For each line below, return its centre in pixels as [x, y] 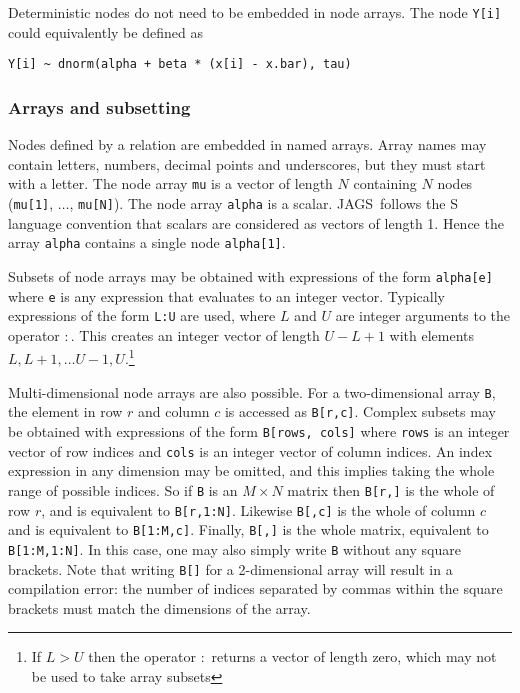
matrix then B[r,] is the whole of [391, 489]
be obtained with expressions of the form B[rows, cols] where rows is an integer [259, 431]
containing [385, 183]
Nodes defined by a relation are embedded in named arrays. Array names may [247, 144]
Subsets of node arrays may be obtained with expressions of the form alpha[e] [250, 275]
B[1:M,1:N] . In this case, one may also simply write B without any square [234, 548]
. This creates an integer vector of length [195, 334]
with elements [431, 334]
